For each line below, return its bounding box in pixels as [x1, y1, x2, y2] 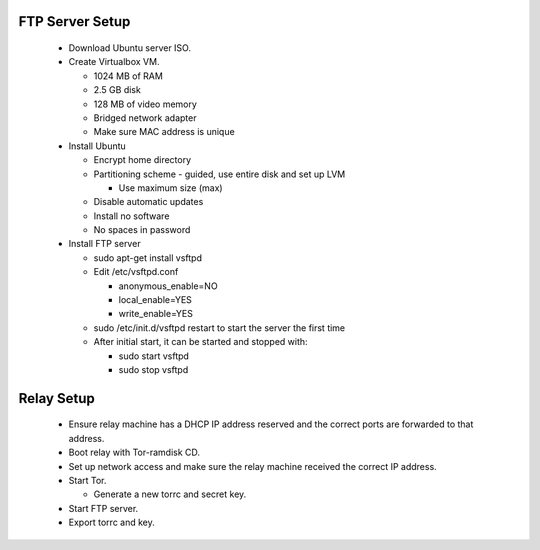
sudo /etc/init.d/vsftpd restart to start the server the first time [93, 321, 346, 334]
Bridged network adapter [93, 111, 197, 124]
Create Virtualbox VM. [68, 56, 160, 68]
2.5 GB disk [93, 84, 142, 96]
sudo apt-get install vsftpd [93, 251, 202, 264]
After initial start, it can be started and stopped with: [93, 336, 309, 348]
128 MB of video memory [93, 98, 197, 110]
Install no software [93, 210, 170, 222]
